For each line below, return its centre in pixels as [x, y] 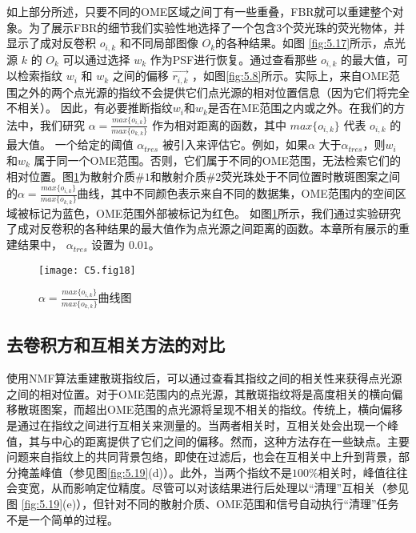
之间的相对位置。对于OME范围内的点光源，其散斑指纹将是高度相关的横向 [199, 393]
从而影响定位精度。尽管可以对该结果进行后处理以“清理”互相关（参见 [230, 488]
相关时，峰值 [352, 472]
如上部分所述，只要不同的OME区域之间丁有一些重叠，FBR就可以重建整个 [200, 11]
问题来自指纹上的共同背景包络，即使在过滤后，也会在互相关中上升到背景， [202, 457]
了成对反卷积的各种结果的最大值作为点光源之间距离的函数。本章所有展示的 [202, 228]
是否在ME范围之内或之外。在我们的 [301, 108]
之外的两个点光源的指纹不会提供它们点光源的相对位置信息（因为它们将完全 [213, 92]
